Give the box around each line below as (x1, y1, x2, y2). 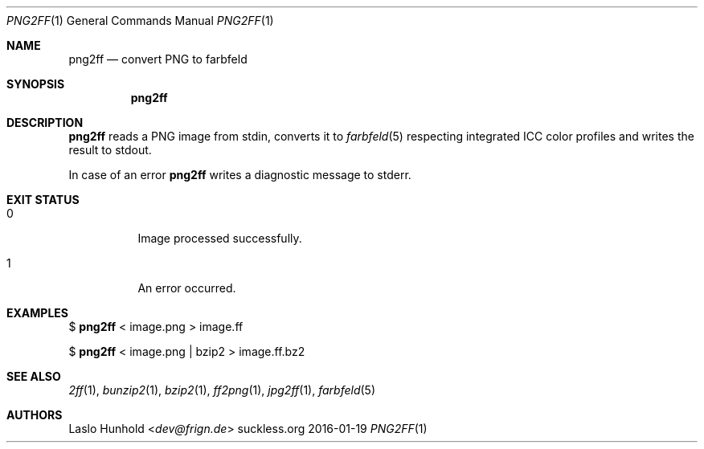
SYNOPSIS (6, 77, 65, 91)
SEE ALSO (6, 369, 61, 383)
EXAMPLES (6, 306, 68, 320)
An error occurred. (137, 281, 236, 295)
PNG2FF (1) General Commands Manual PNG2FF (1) (6, 14, 274, 27)
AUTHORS (6, 408, 63, 422)
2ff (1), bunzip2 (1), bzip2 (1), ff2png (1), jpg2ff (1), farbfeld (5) (68, 383, 376, 397)
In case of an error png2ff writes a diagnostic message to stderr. (68, 168, 411, 182)
